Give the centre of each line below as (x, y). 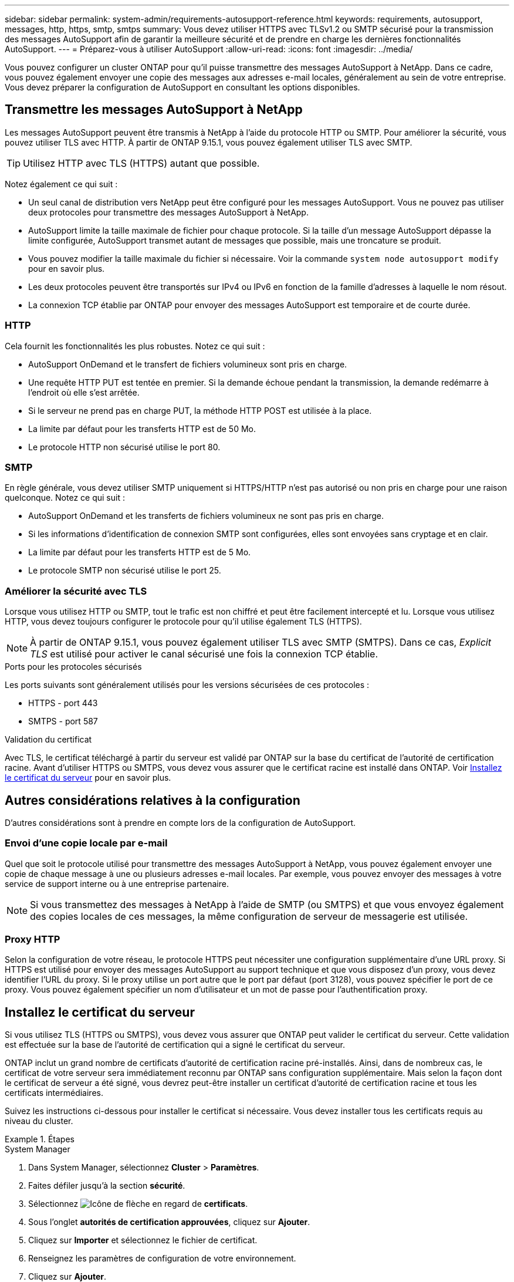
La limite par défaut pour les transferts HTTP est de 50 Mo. (142, 429)
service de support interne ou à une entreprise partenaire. (117, 883)
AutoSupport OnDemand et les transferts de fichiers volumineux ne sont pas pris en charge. (206, 516)
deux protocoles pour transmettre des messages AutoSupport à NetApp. (168, 212)
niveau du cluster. (39, 1121)
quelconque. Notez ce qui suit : (65, 498)
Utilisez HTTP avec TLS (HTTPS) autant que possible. (141, 163)
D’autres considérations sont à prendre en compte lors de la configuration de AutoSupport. (180, 822)
